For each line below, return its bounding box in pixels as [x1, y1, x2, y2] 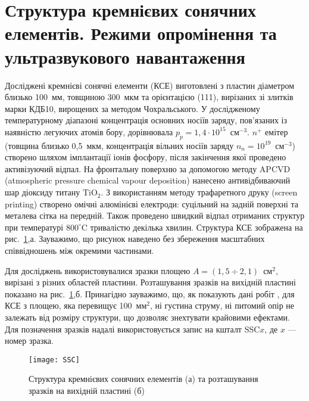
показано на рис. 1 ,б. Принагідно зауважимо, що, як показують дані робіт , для [5, 287, 295, 300]
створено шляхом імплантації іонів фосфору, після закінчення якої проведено [5, 151, 286, 163]
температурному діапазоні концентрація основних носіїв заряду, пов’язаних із [5, 114, 287, 126]
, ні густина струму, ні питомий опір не [150, 299, 295, 312]
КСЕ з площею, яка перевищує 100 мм [5, 299, 147, 312]
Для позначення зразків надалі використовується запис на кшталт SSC [5, 322, 260, 335]
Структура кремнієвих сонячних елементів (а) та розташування [29, 372, 258, 385]
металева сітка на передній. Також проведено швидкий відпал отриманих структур [5, 209, 305, 222]
